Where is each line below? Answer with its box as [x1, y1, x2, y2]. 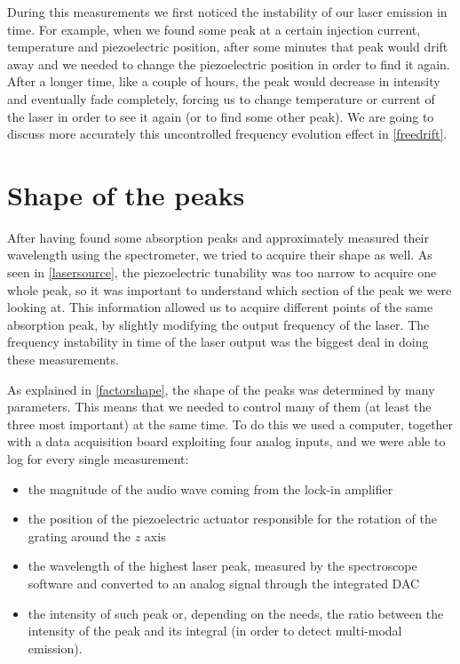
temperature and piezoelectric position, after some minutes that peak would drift [7, 37, 448, 56]
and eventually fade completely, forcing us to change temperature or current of [7, 89, 435, 108]
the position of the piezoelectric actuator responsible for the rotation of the [28, 509, 437, 528]
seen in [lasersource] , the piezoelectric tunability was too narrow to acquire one [7, 263, 437, 282]
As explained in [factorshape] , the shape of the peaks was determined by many [7, 380, 435, 398]
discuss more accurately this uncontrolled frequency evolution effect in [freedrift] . [7, 124, 448, 143]
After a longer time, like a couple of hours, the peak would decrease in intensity [7, 72, 440, 91]
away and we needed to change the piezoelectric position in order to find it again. [7, 54, 450, 73]
